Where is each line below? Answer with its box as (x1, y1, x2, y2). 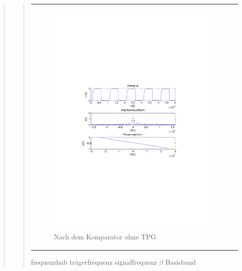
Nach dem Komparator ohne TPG (54, 232, 156, 242)
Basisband (165, 257, 196, 267)
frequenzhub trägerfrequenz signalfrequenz (31, 257, 157, 267)
